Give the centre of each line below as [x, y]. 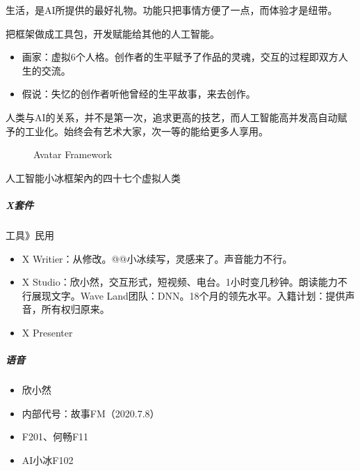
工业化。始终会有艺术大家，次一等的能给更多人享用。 [146, 131]
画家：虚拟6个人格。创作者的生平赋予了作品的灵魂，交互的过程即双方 [180, 57]
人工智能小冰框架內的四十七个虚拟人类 [93, 177]
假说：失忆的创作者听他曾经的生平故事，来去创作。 [139, 94]
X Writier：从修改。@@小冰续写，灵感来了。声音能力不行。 [157, 258]
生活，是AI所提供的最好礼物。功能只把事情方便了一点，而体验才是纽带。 [172, 10]
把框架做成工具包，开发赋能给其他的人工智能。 [113, 33]
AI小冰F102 [48, 460]
